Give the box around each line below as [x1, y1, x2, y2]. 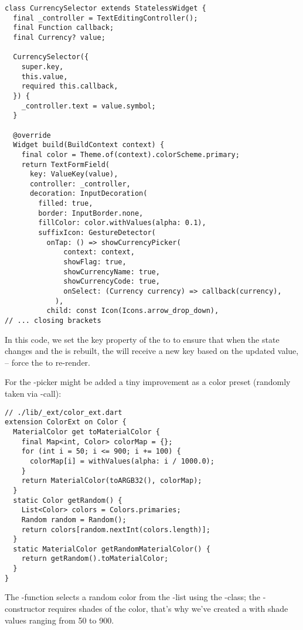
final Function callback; [13, 23, 114, 32]
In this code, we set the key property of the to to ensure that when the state [5, 333, 280, 345]
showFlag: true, [63, 258, 127, 267]
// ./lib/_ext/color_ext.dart [5, 408, 122, 417]
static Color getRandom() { [13, 496, 122, 505]
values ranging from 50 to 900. [5, 614, 114, 626]
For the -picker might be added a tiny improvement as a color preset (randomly [5, 376, 291, 388]
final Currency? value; [13, 33, 105, 42]
